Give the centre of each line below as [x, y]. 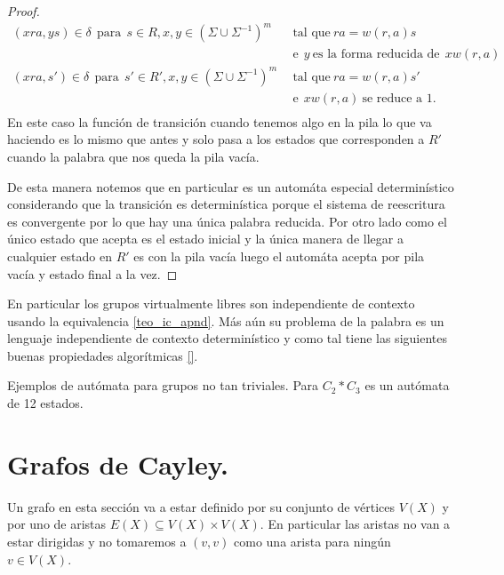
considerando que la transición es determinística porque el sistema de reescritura [226, 204]
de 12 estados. [45, 403]
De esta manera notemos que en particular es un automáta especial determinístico [231, 186]
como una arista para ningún [312, 541]
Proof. [24, 11]
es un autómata [407, 385]
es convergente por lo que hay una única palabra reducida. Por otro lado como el [227, 221]
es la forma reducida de [376, 55]
